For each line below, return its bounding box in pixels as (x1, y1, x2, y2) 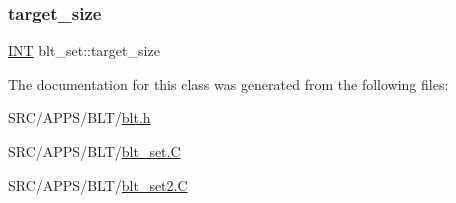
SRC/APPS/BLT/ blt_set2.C (8, 174, 188, 195)
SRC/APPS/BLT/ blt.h (8, 107, 151, 128)
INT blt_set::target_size (8, 40, 160, 61)
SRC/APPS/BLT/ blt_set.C (8, 141, 181, 161)
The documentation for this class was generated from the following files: (8, 73, 449, 94)
